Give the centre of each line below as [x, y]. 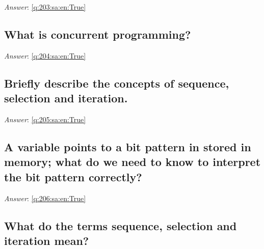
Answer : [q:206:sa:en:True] [45, 198]
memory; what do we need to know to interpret [133, 162]
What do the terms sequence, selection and [121, 225]
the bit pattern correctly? [73, 176]
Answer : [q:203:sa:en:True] [45, 7]
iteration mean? [47, 240]
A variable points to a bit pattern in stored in [128, 146]
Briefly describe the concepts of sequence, [117, 83]
